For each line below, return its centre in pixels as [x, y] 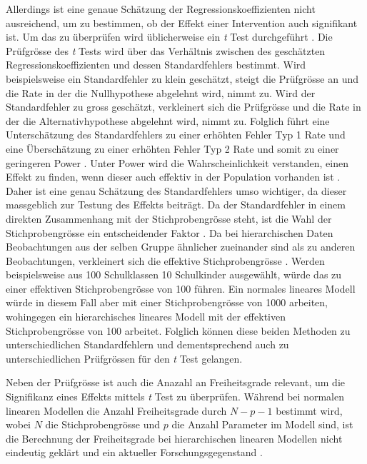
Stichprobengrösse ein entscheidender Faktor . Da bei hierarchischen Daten [170, 232]
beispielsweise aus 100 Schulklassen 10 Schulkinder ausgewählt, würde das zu [174, 274]
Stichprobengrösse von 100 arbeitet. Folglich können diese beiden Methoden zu [178, 330]
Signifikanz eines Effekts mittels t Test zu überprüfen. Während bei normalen [175, 397]
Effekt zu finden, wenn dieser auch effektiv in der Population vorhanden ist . [173, 177]
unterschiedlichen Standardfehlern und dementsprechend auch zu [147, 344]
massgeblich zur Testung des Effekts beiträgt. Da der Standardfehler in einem [176, 205]
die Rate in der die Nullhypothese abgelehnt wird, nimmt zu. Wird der [161, 92]
